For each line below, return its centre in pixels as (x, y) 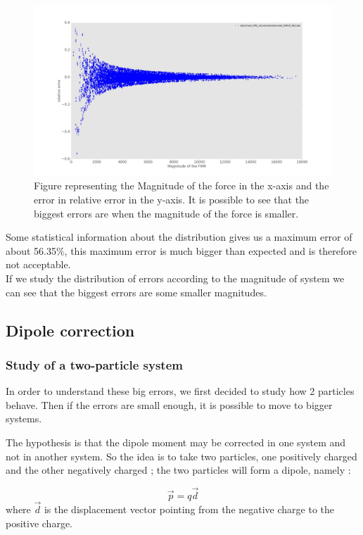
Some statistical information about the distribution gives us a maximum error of (179, 237)
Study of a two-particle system (94, 364)
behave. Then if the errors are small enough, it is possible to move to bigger (169, 404)
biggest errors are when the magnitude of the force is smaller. (166, 213)
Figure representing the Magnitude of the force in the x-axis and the (181, 185)
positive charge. (39, 523)
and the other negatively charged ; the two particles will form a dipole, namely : (178, 470)
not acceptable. (38, 264)
